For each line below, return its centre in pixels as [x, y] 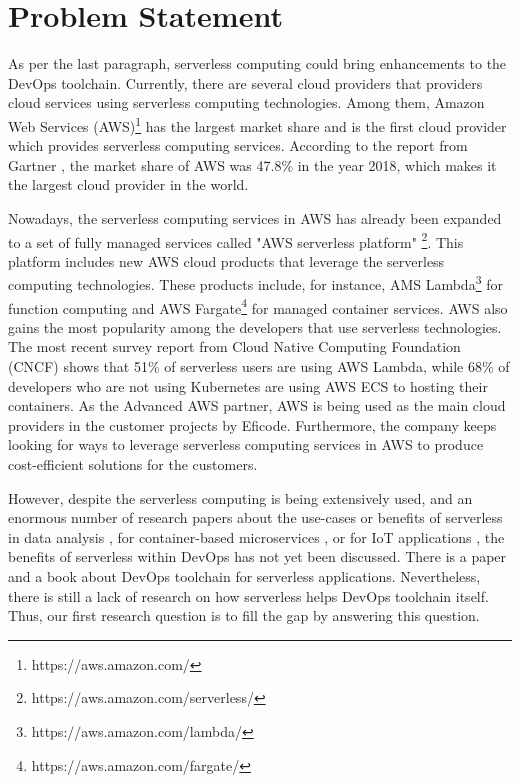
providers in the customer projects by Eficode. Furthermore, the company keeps [252, 424]
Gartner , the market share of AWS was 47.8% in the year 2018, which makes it [252, 164]
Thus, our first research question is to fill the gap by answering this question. [244, 615]
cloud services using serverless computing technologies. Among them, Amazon [246, 102]
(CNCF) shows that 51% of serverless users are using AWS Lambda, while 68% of [259, 366]
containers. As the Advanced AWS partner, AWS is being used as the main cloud [257, 405]
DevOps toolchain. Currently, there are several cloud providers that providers [245, 82]
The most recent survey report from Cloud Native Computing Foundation [234, 346]
